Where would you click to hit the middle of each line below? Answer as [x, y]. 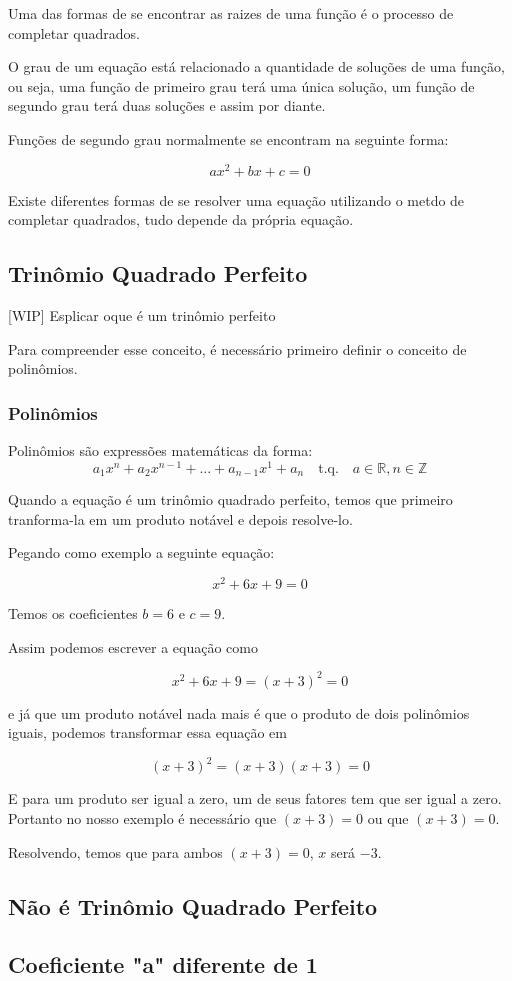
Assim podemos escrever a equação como [133, 646]
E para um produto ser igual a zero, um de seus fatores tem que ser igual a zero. [255, 798]
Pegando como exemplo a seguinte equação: [141, 552]
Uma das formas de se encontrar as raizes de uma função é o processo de [231, 13]
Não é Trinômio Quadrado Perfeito [193, 905]
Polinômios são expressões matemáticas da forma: [160, 450]
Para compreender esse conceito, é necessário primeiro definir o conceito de [237, 348]
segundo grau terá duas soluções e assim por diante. [167, 105]
